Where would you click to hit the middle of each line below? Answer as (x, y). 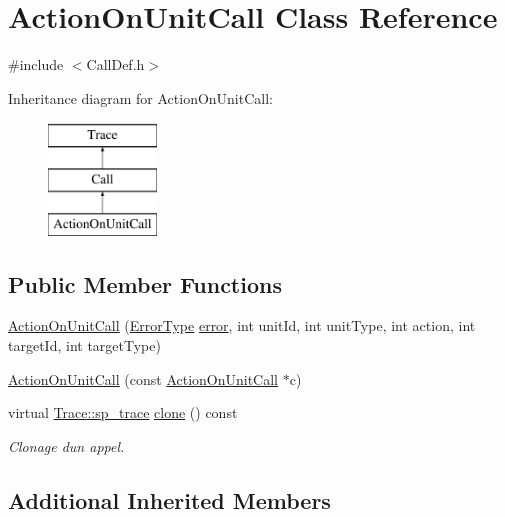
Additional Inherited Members (169, 499)
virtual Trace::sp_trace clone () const (123, 412)
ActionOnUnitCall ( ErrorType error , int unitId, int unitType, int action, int (242, 325)
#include (36, 64)
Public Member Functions (145, 283)
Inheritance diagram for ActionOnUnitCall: (140, 97)
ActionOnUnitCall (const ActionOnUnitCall (143, 378)
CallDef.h (115, 64)
